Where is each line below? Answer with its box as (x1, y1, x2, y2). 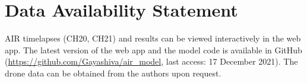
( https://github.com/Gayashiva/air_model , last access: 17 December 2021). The (5, 55, 298, 68)
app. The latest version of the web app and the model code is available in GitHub (5, 43, 302, 56)
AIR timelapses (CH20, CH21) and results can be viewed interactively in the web (5, 32, 301, 44)
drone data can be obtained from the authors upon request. (5, 66, 221, 79)
